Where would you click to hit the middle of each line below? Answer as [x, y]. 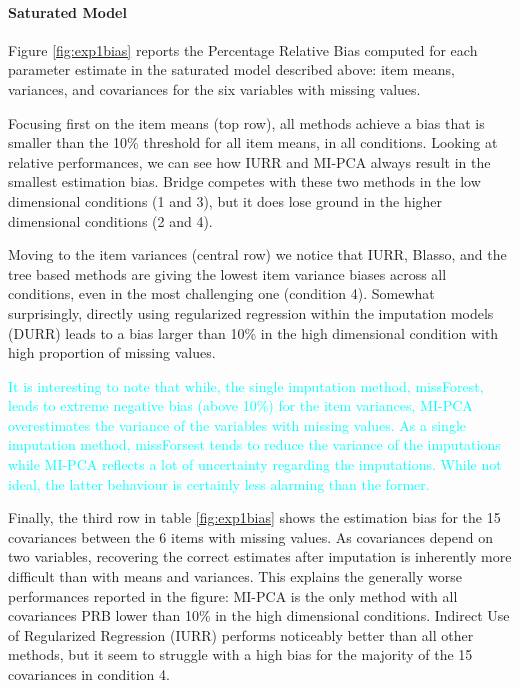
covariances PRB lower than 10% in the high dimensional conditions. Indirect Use [259, 615]
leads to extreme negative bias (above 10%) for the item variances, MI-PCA [240, 405]
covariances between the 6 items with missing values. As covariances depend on [251, 536]
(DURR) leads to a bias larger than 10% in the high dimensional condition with [253, 332]
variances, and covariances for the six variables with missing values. [214, 88]
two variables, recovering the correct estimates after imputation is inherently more [260, 556]
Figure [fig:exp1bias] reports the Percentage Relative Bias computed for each [243, 49]
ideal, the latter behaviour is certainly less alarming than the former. [219, 483]
